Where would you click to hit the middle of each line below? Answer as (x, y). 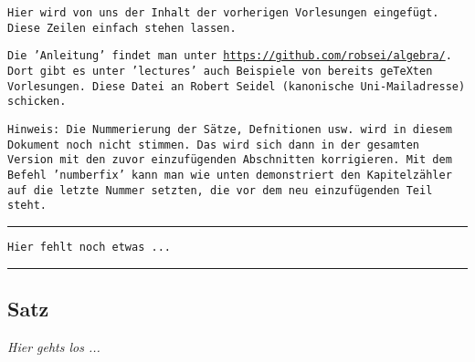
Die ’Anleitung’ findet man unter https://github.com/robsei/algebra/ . (230, 56)
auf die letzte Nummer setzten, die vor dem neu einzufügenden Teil (220, 190)
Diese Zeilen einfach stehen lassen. (122, 28)
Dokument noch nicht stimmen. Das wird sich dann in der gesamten (214, 145)
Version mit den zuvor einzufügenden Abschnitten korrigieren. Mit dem (230, 160)
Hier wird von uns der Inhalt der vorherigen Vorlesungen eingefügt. (223, 13)
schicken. (37, 102)
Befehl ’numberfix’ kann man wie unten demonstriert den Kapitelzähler (230, 175)
